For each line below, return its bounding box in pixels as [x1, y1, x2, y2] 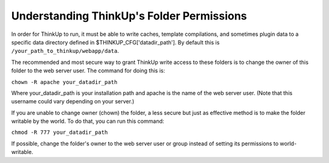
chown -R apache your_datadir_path [11, 78, 118, 85]
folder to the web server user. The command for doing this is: [11, 67, 166, 74]
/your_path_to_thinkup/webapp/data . [11, 47, 119, 55]
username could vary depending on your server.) [11, 98, 135, 105]
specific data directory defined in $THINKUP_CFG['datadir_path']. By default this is [11, 38, 220, 46]
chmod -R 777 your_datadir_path [11, 129, 108, 136]
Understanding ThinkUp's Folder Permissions [11, 9, 247, 23]
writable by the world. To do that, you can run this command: [11, 117, 164, 125]
